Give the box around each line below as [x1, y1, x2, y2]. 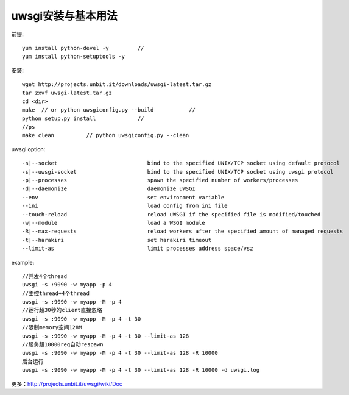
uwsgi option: [11, 145, 46, 152]
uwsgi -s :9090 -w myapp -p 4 [22, 281, 113, 288]
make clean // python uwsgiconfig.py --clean [22, 132, 189, 139]
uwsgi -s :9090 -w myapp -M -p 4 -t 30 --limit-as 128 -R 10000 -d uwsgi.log [22, 366, 260, 374]
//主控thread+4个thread [22, 290, 90, 297]
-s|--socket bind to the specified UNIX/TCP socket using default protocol [22, 160, 340, 167]
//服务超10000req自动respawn [22, 341, 104, 348]
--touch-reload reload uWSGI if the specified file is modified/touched [22, 211, 321, 218]
